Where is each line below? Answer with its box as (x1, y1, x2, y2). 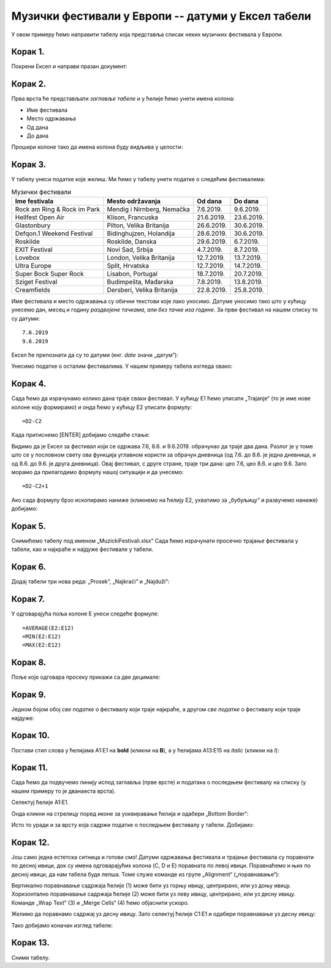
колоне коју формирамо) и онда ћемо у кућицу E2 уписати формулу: (11, 403, 192, 411)
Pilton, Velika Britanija (107, 221, 170, 230)
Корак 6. (11, 562, 47, 572)
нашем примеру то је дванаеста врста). (11, 787, 116, 795)
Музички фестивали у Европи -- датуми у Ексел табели (11, 9, 311, 23)
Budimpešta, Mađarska (107, 277, 174, 286)
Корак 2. (11, 79, 47, 89)
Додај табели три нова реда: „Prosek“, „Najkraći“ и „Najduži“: (11, 578, 170, 585)
